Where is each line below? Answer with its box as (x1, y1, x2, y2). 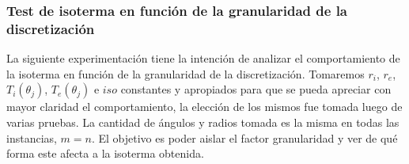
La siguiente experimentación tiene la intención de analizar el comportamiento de (6, 50, 400, 67)
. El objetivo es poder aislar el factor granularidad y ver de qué (91, 129, 398, 146)
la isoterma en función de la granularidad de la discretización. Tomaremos (6, 65, 365, 82)
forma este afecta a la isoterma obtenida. (6, 145, 204, 162)
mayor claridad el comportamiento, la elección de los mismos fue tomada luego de (6, 98, 403, 115)
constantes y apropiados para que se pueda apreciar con (120, 81, 392, 97)
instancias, (6, 129, 57, 146)
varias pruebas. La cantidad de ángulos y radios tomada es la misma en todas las (6, 113, 400, 130)
